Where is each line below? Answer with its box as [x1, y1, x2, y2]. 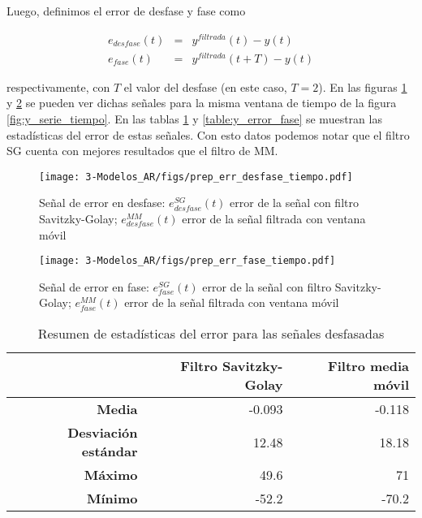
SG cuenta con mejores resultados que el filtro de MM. [6, 142, 278, 159]
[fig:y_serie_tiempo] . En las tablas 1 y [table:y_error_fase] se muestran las [6, 110, 382, 127]
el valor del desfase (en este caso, [123, 78, 287, 95]
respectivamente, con [6, 78, 110, 95]
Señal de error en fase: [39, 278, 149, 295]
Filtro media [328, 356, 409, 376]
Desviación [67, 423, 138, 442]
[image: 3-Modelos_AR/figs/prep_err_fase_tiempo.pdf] [39, 255, 336, 267]
